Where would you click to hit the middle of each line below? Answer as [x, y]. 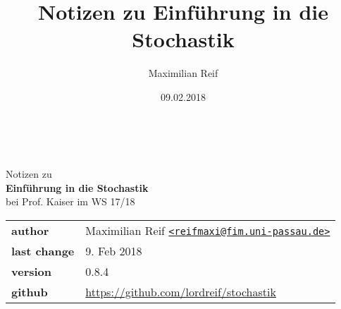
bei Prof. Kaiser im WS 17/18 [70, 201]
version [32, 271]
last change [43, 250]
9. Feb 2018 [114, 250]
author [30, 230]
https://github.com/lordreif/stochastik [181, 291]
